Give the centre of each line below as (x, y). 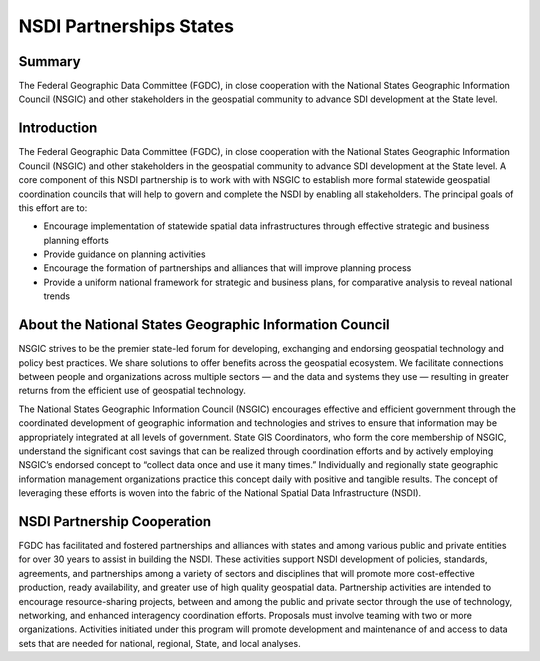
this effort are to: (53, 207)
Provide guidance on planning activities (124, 254)
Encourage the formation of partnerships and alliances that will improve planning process (227, 268)
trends (57, 296)
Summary (49, 61)
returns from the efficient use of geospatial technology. (132, 391)
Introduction (58, 128)
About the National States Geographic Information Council (204, 325)
